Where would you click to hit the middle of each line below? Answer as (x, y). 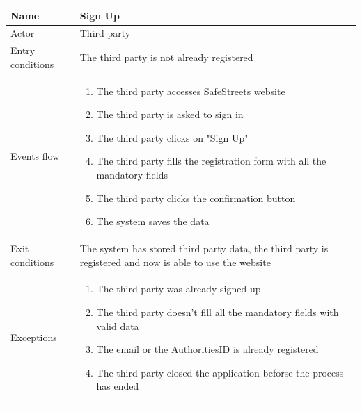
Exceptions (34, 337)
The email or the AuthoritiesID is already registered (207, 349)
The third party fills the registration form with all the (211, 161)
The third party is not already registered (166, 57)
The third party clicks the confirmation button (196, 198)
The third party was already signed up (179, 289)
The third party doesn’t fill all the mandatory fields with (218, 312)
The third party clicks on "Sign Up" (172, 137)
